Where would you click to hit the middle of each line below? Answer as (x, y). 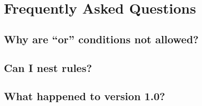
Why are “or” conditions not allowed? (101, 39)
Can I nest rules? (48, 67)
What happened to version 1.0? (84, 96)
